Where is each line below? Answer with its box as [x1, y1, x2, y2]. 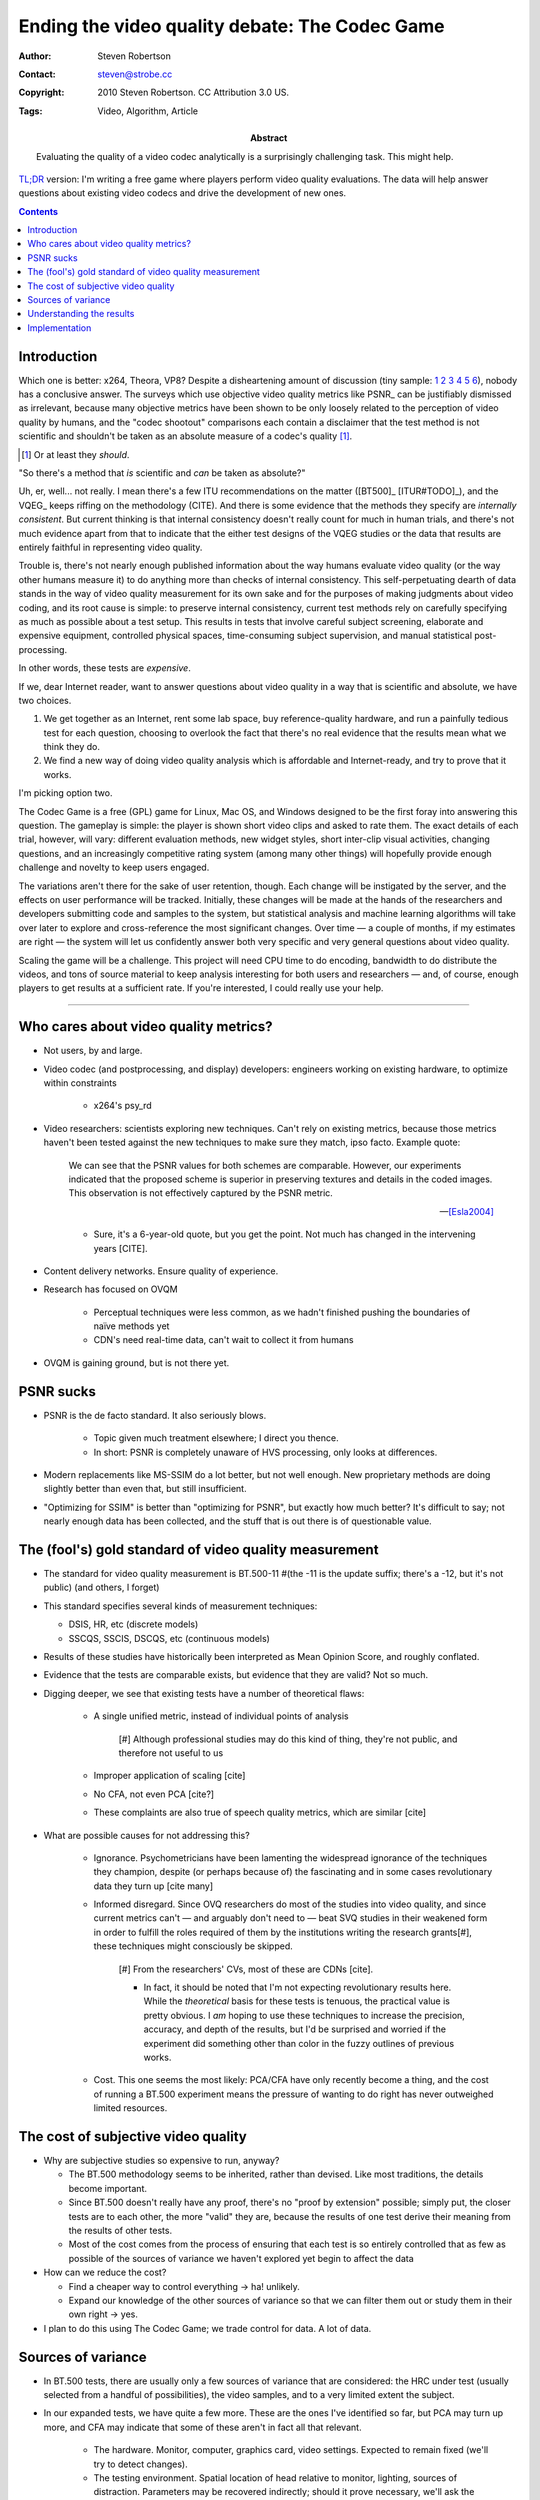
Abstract [250, 132, 288, 144]
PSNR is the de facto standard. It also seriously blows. [43, 1409, 267, 1421]
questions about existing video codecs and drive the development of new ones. [18, 187, 347, 199]
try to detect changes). [93, 2458, 189, 2470]
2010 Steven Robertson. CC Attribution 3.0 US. [97, 86, 290, 99]
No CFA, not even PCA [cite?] [93, 1788, 215, 1800]
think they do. [43, 741, 100, 753]
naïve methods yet [93, 1320, 170, 1332]
